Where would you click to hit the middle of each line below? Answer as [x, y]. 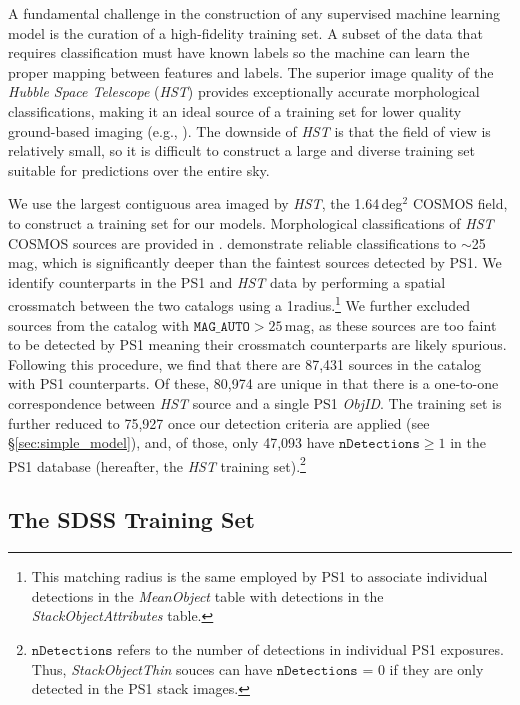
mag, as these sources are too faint [390, 324]
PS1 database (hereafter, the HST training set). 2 [157, 464]
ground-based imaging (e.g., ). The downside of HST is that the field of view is [249, 130]
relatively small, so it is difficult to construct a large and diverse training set [241, 150]
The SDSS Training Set [131, 519]
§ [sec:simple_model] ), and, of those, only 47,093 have [171, 442]
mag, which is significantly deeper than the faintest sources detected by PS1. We [255, 262]
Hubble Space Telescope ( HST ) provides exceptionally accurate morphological [244, 91]
